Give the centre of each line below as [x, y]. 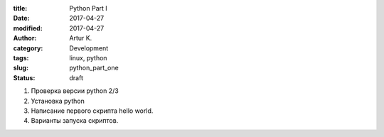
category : [28, 48]
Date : [21, 18]
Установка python [58, 101]
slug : [21, 68]
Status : [24, 77]
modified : [28, 28]
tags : [21, 57]
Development [89, 48]
